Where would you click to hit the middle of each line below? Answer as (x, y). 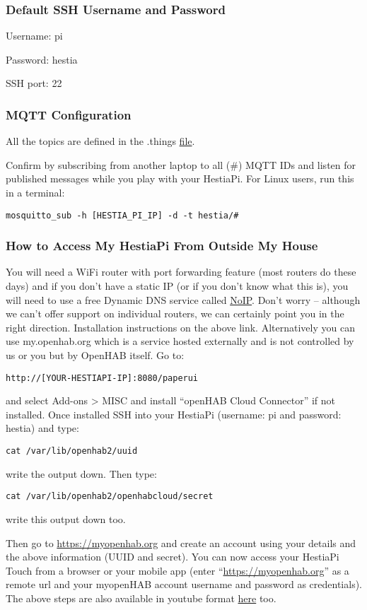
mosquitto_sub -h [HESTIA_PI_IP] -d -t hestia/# (122, 215)
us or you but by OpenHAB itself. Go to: (95, 355)
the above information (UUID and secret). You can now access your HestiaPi (173, 557)
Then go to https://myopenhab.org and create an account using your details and (181, 542)
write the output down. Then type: (81, 473)
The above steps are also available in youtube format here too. (141, 598)
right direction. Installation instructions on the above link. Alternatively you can (180, 327)
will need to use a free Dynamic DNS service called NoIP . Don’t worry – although (183, 299)
